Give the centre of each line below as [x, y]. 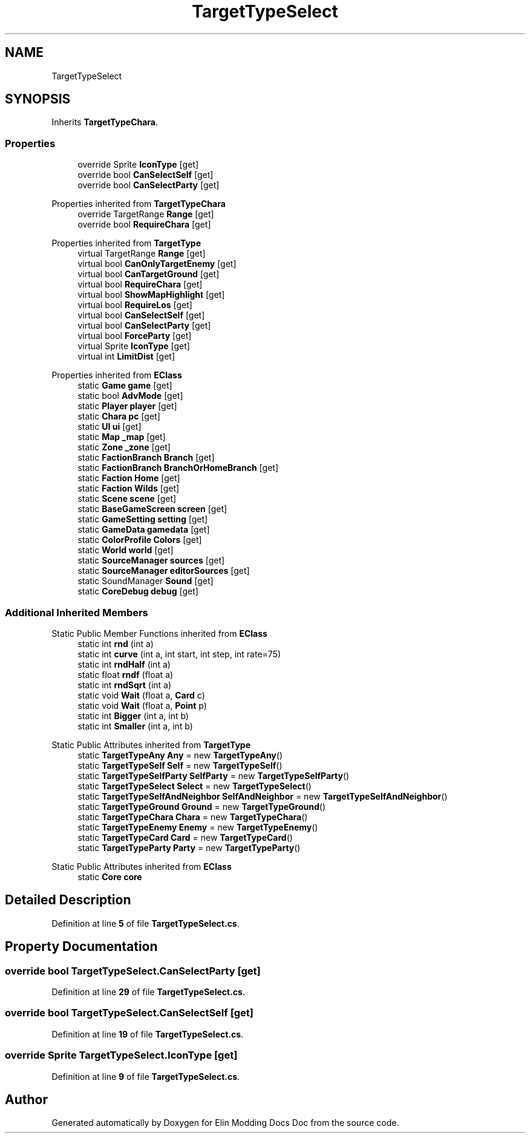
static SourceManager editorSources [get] [164, 571]
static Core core [110, 877]
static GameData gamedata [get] [144, 530]
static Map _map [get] [122, 437]
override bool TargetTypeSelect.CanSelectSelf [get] [129, 1013]
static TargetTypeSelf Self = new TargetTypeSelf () [180, 765]
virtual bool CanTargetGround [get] [149, 274]
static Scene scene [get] [127, 499]
